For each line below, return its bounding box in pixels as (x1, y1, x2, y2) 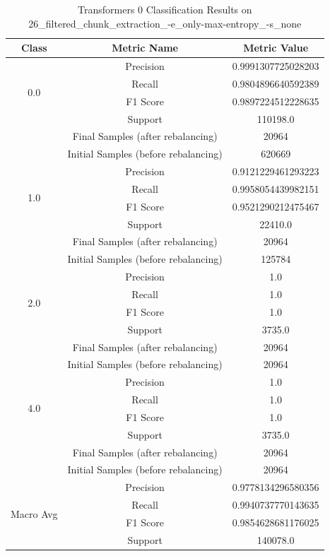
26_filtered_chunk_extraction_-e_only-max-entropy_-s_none (28, 16, 302, 30)
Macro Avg (11, 506, 58, 521)
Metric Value (243, 40, 309, 55)
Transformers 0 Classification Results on (78, 2, 252, 16)
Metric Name (112, 40, 178, 55)
